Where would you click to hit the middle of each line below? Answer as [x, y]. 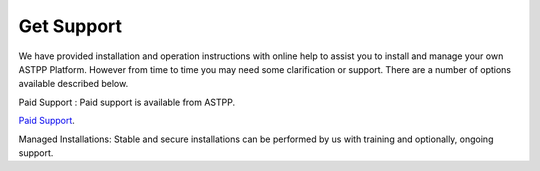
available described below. [73, 84]
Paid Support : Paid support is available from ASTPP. [127, 102]
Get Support [70, 26]
